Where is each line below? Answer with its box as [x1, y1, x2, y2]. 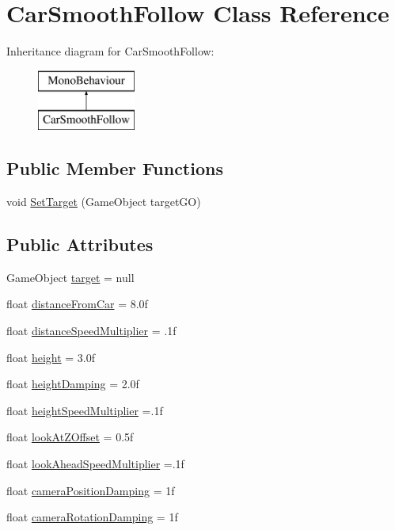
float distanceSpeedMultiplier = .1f [6, 322, 177, 339]
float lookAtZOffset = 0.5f [6, 429, 134, 445]
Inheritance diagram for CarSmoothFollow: [6, 43, 215, 59]
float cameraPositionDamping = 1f [6, 482, 175, 498]
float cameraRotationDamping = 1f [6, 509, 178, 525]
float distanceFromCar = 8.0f [6, 296, 148, 312]
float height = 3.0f [6, 349, 96, 365]
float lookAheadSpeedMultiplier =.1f [6, 456, 184, 472]
